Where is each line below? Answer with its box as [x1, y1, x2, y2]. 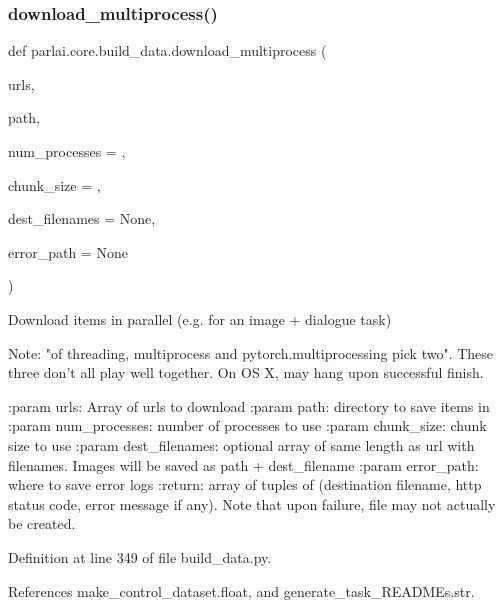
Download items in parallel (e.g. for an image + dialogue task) [8, 308, 392, 329]
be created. [8, 513, 76, 534]
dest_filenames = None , [8, 208, 156, 229]
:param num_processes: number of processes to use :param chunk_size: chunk [8, 415, 487, 436]
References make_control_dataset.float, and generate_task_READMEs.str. [8, 580, 475, 601]
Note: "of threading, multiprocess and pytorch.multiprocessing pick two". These [8, 342, 494, 363]
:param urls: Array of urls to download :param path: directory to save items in [8, 395, 490, 416]
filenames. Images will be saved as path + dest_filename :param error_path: [8, 454, 479, 475]
